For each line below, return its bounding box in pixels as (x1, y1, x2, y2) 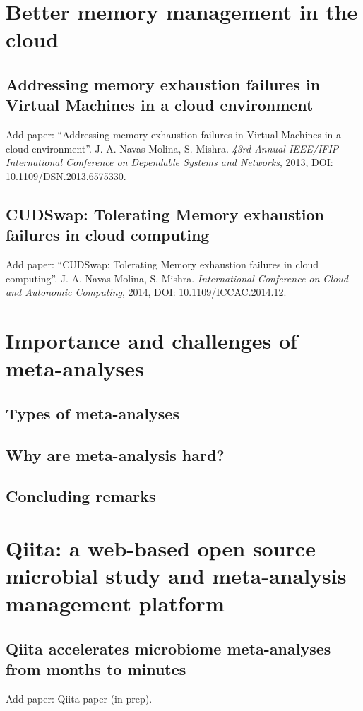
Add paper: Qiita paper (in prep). (6, 691, 153, 706)
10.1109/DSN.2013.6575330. (6, 168, 126, 183)
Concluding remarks (6, 485, 156, 507)
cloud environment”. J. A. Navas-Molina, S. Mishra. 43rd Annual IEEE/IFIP (6, 141, 339, 155)
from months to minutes (6, 658, 186, 680)
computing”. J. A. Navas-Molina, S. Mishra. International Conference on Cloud (6, 270, 348, 285)
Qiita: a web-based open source (6, 534, 316, 562)
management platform (6, 589, 225, 618)
